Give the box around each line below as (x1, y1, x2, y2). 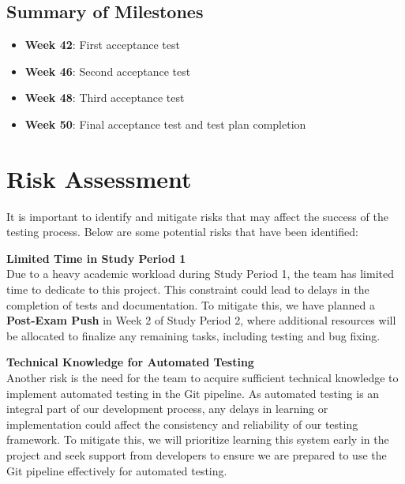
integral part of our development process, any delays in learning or (6, 400, 328, 417)
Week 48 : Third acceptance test (24, 89, 185, 106)
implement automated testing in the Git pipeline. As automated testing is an (6, 385, 380, 401)
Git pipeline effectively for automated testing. (6, 462, 227, 478)
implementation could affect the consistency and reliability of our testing (6, 415, 358, 432)
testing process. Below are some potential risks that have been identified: (6, 223, 359, 240)
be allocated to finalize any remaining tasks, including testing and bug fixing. (6, 327, 381, 343)
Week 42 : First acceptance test (24, 36, 180, 53)
